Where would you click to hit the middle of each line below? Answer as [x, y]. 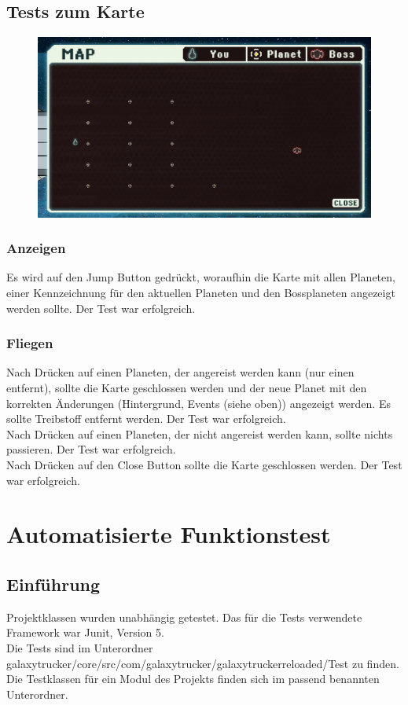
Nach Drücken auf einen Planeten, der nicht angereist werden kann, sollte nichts [200, 433]
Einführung [53, 584]
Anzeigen [36, 248]
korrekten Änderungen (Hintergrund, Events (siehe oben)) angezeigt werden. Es [198, 403]
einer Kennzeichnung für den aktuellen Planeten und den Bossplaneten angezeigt [201, 292]
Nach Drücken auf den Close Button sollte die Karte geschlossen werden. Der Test [204, 464]
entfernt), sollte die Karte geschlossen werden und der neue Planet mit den [187, 387]
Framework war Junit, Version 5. [85, 632]
